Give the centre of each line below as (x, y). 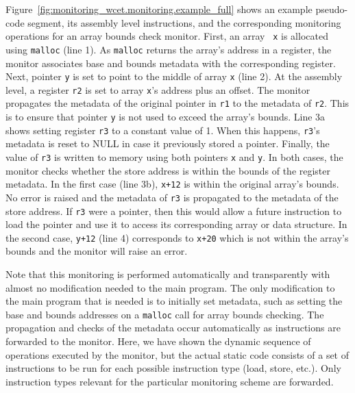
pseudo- (332, 9)
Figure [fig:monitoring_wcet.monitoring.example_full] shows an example (159, 9)
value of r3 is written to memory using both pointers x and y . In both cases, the (174, 156)
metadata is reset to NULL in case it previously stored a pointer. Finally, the (168, 143)
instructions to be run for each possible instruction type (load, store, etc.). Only (173, 368)
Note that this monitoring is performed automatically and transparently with (168, 274)
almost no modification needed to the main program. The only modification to (170, 287)
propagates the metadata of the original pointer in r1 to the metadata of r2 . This (177, 103)
